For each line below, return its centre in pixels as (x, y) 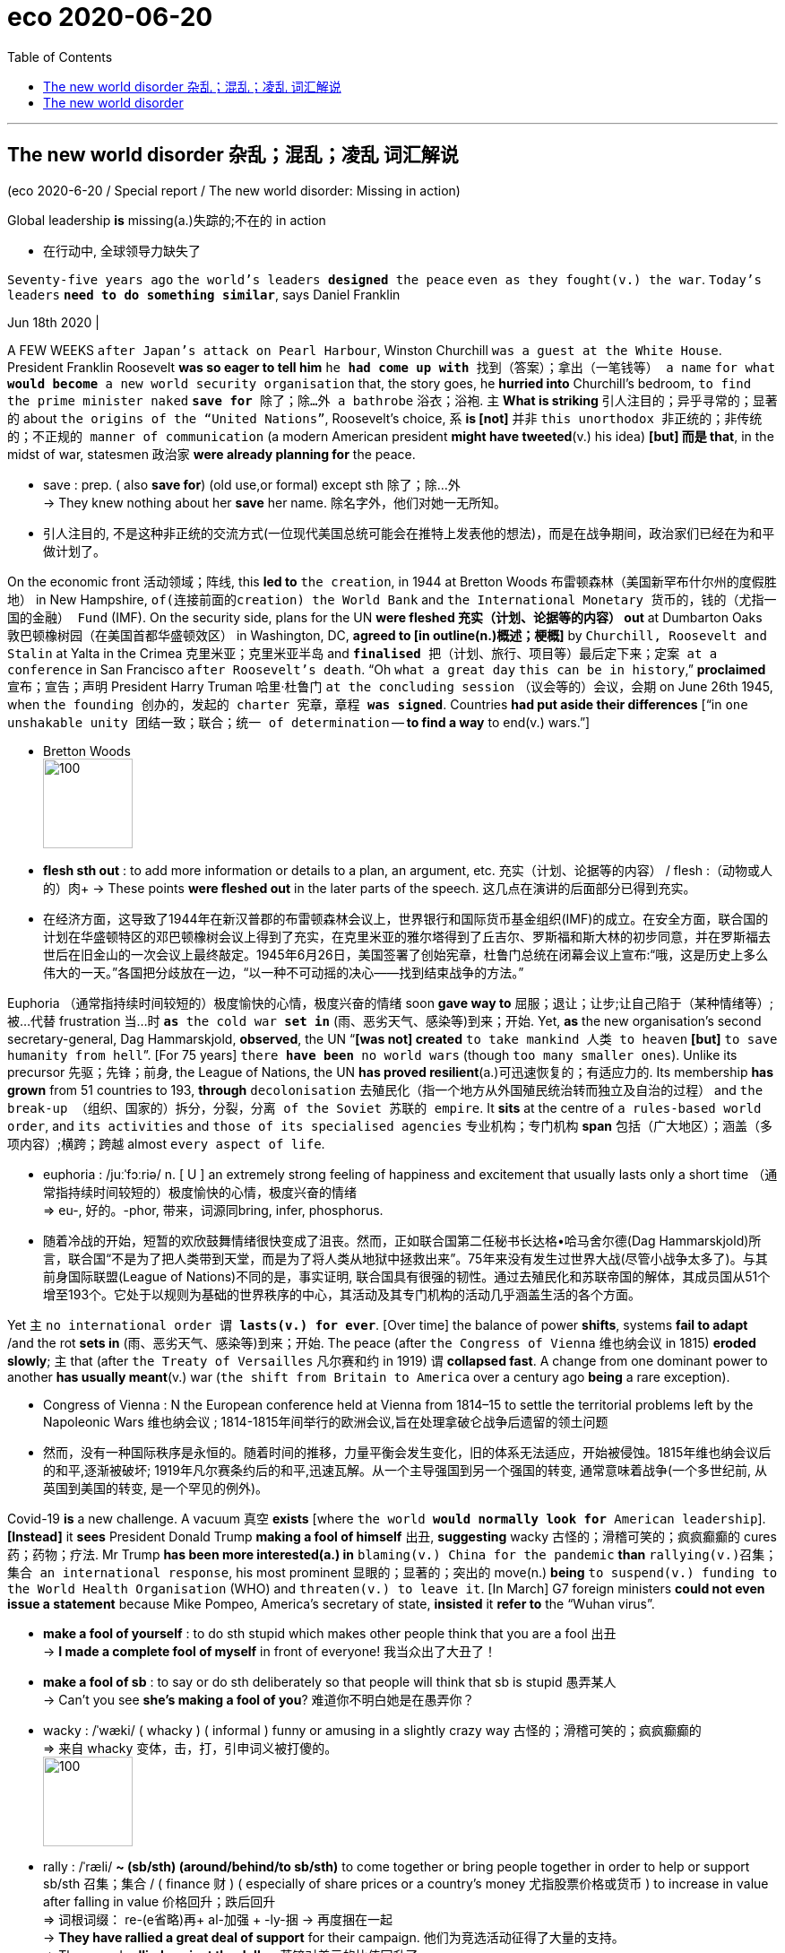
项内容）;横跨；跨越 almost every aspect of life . (166, 1143)
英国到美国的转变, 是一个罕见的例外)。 (156, 1488)
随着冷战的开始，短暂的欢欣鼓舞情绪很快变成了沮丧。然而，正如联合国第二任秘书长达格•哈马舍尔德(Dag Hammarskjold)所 (402, 1240)
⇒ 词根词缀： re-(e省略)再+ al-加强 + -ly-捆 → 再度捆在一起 (218, 1919)
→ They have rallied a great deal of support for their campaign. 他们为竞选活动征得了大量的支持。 (334, 1937)
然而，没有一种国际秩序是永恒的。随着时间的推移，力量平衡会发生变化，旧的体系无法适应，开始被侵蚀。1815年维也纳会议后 (407, 1452)
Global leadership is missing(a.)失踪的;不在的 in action (167, 220)
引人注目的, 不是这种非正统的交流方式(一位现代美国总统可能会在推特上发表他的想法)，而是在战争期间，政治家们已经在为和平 (409, 533)
